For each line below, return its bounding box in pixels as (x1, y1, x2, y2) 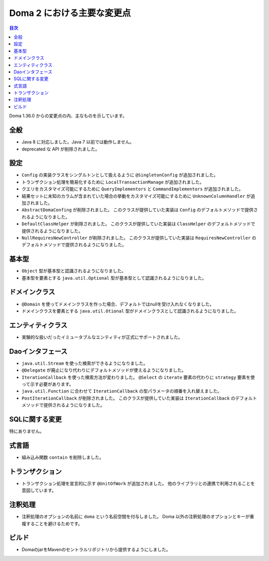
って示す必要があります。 (21, 381, 74, 387)
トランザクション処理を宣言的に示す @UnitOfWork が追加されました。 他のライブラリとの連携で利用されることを (21, 480, 255, 486)
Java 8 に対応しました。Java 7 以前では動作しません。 (21, 139, 134, 145)
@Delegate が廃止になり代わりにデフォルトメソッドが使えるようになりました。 (21, 367, 186, 373)
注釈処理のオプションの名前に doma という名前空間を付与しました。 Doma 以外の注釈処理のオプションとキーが (21, 514, 250, 520)
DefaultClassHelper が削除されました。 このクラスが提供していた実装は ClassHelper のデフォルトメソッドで (21, 221, 256, 227)
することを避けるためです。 (25, 521, 83, 527)
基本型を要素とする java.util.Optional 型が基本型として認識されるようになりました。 (21, 275, 207, 281)
